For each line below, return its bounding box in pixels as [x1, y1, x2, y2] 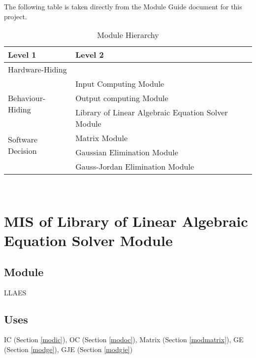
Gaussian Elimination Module [75, 146, 178, 158]
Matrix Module [75, 132, 128, 144]
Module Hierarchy [97, 29, 159, 41]
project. [4, 11, 27, 21]
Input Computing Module [75, 78, 164, 90]
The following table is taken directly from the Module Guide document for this [4, 1, 242, 11]
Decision [8, 145, 37, 157]
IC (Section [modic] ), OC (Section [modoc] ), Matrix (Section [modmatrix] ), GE [4, 334, 244, 345]
